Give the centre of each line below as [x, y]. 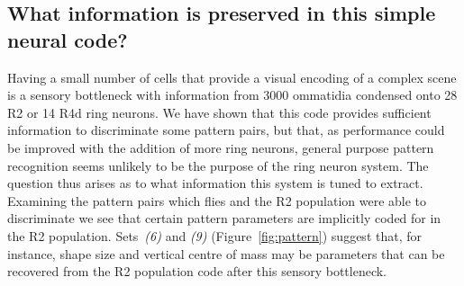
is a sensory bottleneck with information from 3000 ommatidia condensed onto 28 [232, 95]
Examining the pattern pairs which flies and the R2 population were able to [217, 200]
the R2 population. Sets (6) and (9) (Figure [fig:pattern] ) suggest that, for [214, 235]
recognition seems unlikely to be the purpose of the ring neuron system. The [218, 165]
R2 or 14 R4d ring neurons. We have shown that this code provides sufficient [219, 112]
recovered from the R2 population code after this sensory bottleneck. [197, 271]
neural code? [68, 39]
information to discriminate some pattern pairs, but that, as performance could [226, 130]
